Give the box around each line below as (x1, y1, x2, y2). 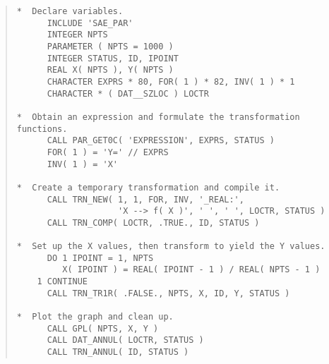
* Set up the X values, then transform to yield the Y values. (16, 241, 325, 252)
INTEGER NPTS (47, 30, 108, 40)
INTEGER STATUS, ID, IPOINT (47, 53, 179, 63)
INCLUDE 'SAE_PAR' (47, 18, 133, 28)
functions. (16, 123, 68, 134)
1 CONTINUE (37, 277, 88, 287)
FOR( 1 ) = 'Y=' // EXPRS (47, 147, 169, 157)
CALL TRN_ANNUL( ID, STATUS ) (47, 347, 189, 358)
